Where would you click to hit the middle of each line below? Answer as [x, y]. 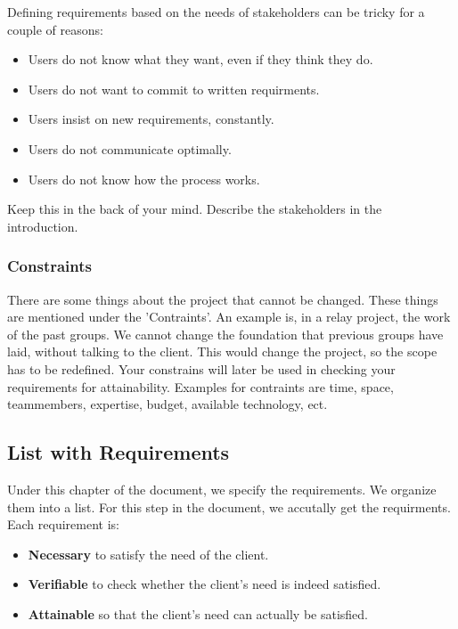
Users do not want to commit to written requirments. [174, 89]
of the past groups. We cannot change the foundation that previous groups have [225, 334]
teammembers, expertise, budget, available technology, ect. [168, 404]
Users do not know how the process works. [144, 179]
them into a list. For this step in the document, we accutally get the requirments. [229, 506]
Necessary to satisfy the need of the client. [148, 554]
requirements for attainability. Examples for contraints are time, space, [200, 386]
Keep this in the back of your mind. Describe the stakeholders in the [195, 209]
